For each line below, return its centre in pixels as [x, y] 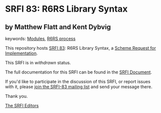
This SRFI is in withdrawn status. [38, 63]
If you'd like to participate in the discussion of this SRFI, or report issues [78, 82]
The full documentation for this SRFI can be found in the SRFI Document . [79, 72]
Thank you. [16, 96]
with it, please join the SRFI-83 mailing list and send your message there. [79, 87]
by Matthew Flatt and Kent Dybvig [58, 27]
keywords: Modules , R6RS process [40, 38]
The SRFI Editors [22, 105]
